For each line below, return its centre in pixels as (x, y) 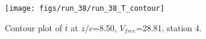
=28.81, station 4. (169, 27)
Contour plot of (33, 27)
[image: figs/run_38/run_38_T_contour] (85, 8)
